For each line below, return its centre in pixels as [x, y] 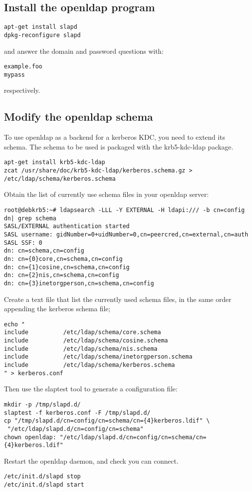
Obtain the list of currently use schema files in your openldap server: [107, 194]
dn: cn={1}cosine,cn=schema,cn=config [67, 267]
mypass [14, 75]
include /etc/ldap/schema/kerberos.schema [89, 365]
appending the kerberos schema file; [57, 309]
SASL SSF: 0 [23, 243]
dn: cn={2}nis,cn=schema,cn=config [62, 275]
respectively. [22, 90]
